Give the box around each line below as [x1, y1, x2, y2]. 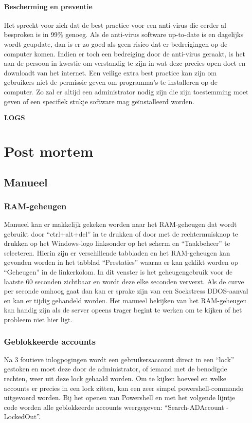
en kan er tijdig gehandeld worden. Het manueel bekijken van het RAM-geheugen [4, 295, 247, 305]
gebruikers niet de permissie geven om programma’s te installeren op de [4, 77, 217, 87]
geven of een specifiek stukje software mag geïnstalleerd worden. [4, 96, 195, 106]
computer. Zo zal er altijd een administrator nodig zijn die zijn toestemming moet [4, 86, 249, 96]
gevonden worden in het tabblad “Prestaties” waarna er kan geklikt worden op [4, 257, 238, 267]
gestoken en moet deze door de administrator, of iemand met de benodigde [4, 364, 227, 374]
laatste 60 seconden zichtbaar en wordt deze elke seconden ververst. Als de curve [4, 276, 244, 286]
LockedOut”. [4, 411, 41, 422]
